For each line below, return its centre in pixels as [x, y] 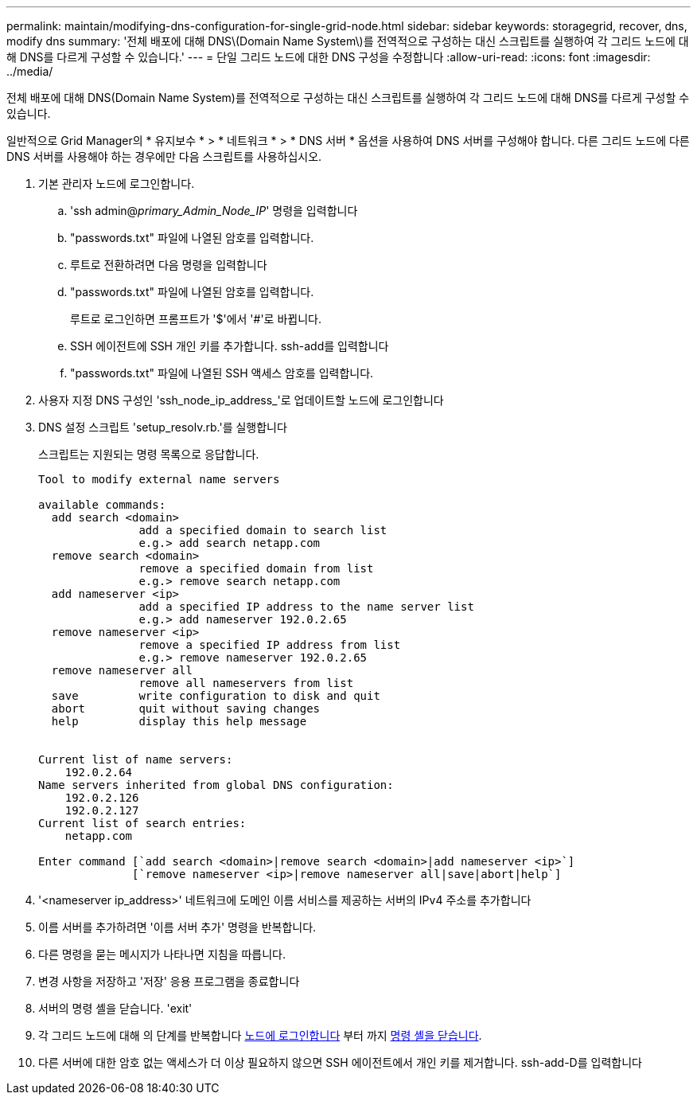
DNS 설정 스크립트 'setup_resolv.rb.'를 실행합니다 [163, 427]
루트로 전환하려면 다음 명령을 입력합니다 [169, 265]
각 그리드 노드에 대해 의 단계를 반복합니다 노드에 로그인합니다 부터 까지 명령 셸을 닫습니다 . [260, 1035]
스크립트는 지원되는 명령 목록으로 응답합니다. [149, 454]
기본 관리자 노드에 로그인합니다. [117, 183]
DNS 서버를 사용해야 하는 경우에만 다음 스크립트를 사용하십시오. [164, 156]
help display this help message [179, 721]
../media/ [30, 71]
